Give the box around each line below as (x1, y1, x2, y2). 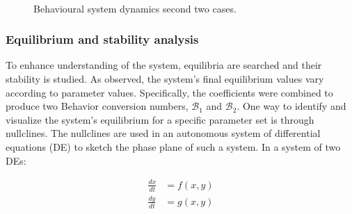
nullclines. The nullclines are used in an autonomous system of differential (6, 126, 321, 140)
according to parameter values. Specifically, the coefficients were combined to (6, 85, 333, 99)
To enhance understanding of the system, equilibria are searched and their (6, 58, 322, 72)
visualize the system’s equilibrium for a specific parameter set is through (6, 112, 314, 126)
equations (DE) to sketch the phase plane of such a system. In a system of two (6, 139, 341, 154)
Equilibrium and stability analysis (6, 31, 199, 48)
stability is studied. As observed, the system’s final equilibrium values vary (6, 72, 324, 85)
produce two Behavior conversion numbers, (6, 99, 189, 113)
